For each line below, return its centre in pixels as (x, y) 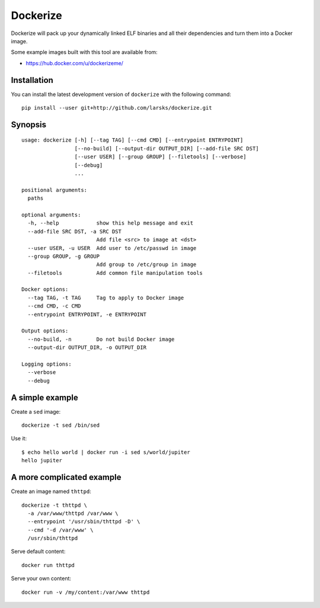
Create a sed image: (36, 411)
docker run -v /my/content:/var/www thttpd (86, 592)
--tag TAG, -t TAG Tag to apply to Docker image (106, 297)
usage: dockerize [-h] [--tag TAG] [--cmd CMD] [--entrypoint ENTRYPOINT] (132, 140)
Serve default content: (38, 552)
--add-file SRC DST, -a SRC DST (74, 231)
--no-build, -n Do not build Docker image (101, 339)
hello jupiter (42, 460)
